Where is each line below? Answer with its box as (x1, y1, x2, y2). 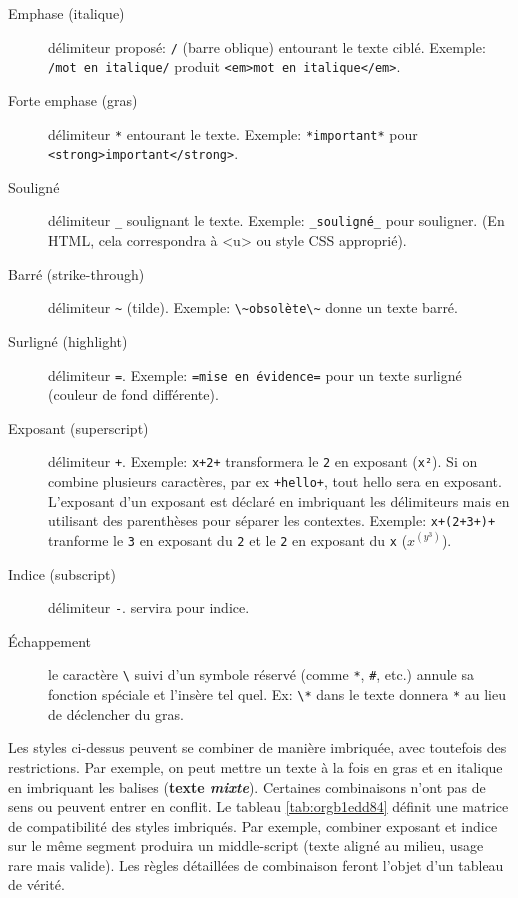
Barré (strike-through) (8, 263, 145, 284)
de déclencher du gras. (48, 703, 184, 724)
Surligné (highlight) (8, 330, 128, 351)
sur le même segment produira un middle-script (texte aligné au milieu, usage (8, 835, 484, 856)
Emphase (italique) (8, 3, 125, 23)
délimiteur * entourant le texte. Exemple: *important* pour (48, 123, 418, 144)
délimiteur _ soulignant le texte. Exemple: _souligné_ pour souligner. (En (48, 210, 505, 231)
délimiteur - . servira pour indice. (48, 597, 250, 618)
